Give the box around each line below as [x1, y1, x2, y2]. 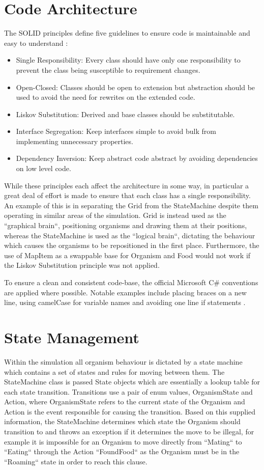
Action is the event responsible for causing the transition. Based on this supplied [4, 406, 256, 417]
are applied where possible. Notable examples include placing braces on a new [4, 287, 247, 297]
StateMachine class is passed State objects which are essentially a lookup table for [4, 376, 260, 387]
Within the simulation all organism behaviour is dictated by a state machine [4, 356, 243, 367]
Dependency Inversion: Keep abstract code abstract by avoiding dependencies [16, 153, 258, 163]
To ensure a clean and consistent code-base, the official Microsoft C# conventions [4, 277, 258, 287]
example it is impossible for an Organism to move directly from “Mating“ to [4, 436, 242, 447]
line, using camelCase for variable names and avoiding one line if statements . [4, 297, 246, 308]
